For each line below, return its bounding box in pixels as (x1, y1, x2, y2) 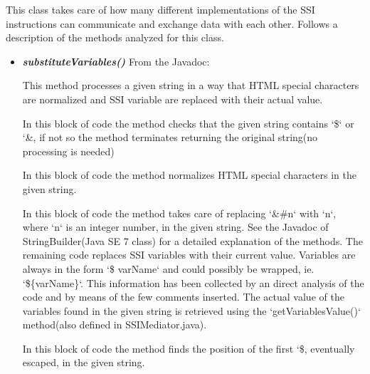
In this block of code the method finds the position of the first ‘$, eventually (22, 341, 355, 355)
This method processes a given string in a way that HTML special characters (22, 78, 359, 93)
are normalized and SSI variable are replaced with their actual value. (22, 91, 323, 106)
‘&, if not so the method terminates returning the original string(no (22, 130, 318, 145)
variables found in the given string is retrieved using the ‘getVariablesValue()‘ (22, 303, 361, 318)
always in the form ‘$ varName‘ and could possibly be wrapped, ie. (22, 261, 314, 276)
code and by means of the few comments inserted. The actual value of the (22, 289, 344, 304)
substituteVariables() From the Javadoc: (22, 53, 210, 68)
